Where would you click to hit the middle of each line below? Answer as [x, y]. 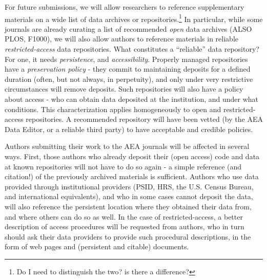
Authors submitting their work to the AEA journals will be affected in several [127, 146]
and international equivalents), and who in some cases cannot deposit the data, [129, 196]
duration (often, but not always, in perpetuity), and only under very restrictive [129, 79]
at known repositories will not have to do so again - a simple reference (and [123, 166]
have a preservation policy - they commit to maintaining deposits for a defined [128, 69]
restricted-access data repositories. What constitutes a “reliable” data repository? [132, 49]
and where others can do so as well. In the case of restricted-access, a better [124, 216]
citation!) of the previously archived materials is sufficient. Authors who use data [132, 176]
